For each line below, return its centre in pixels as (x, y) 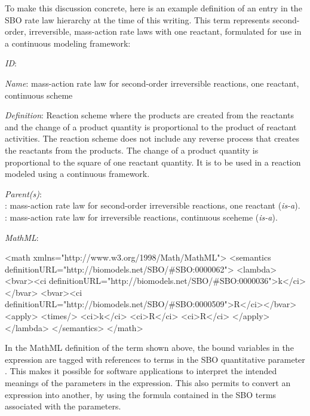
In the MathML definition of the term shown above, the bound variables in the (149, 348)
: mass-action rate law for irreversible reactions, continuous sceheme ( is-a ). (141, 217)
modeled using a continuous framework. (77, 174)
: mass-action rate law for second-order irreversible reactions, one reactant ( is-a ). (153, 205)
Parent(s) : (23, 193)
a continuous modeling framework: (68, 43)
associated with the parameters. (63, 406)
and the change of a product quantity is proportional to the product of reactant (151, 126)
